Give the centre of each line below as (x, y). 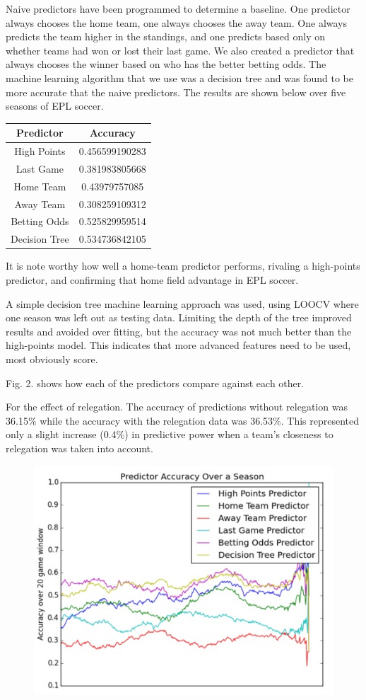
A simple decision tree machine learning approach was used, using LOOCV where (182, 303)
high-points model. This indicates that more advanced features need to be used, (178, 345)
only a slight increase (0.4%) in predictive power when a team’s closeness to (170, 434)
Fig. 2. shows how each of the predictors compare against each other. (155, 383)
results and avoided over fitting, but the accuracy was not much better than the (179, 331)
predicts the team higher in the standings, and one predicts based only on (166, 36)
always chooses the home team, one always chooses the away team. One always (177, 22)
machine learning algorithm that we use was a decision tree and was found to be (179, 78)
